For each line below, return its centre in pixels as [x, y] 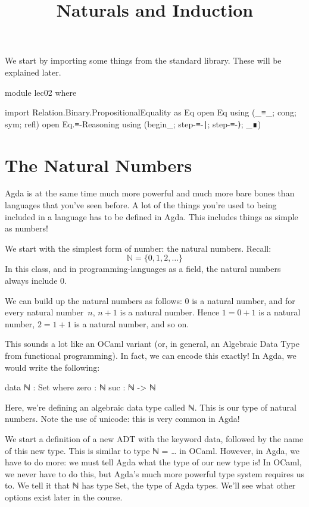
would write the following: [52, 367]
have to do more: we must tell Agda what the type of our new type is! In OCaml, [153, 462]
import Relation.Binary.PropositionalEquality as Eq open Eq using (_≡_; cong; [151, 112]
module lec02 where [41, 92]
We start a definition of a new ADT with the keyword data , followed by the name [154, 438]
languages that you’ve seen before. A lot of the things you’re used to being [141, 205]
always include [31, 281]
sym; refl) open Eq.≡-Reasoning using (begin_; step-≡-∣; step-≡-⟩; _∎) [133, 123]
